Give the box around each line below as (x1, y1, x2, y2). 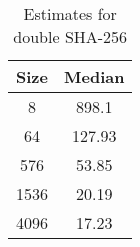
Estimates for (23, 2, 117, 25)
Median (64, 65, 125, 88)
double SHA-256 (13, 25, 128, 48)
